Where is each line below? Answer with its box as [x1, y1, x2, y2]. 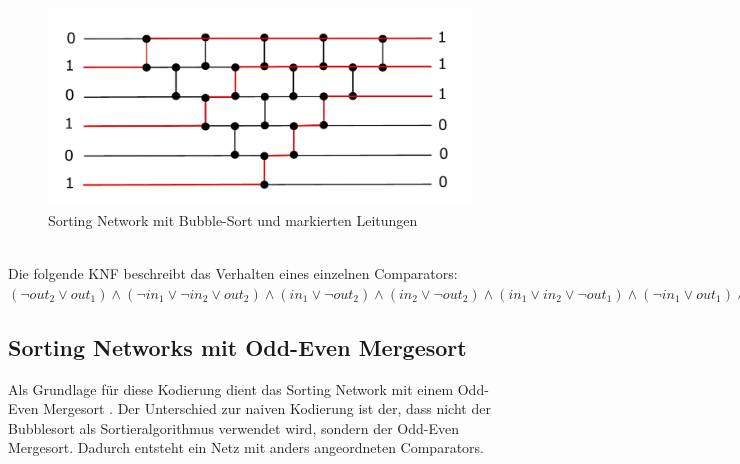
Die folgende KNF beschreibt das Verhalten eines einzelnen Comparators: [8, 263, 458, 284]
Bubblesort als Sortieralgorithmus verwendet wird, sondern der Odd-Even [8, 417, 459, 438]
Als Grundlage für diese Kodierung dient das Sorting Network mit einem [8, 378, 454, 399]
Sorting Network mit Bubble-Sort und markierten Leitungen [48, 209, 418, 230]
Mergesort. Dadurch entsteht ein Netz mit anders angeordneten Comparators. [8, 437, 484, 458]
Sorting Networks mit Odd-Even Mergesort [8, 331, 467, 362]
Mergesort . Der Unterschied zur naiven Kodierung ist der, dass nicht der [43, 398, 491, 419]
